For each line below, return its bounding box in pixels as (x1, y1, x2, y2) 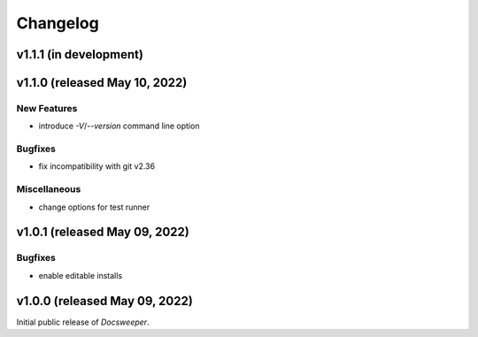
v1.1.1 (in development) (16, 47, 143, 62)
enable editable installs (38, 270, 123, 280)
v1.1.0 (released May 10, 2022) (16, 75, 188, 90)
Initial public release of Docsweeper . (16, 317, 150, 327)
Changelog (16, 13, 99, 33)
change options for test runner (38, 202, 150, 212)
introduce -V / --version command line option (38, 120, 200, 132)
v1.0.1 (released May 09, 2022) (16, 225, 189, 240)
